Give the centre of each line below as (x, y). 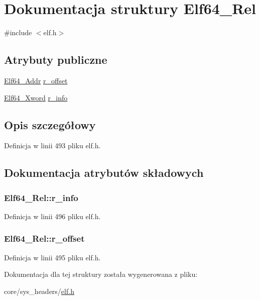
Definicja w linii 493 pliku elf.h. (52, 145)
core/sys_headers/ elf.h (39, 291)
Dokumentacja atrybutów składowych (104, 173)
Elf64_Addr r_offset (36, 80)
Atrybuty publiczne (56, 60)
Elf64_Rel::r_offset (44, 238)
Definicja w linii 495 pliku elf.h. (52, 257)
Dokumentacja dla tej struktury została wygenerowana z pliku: (101, 274)
